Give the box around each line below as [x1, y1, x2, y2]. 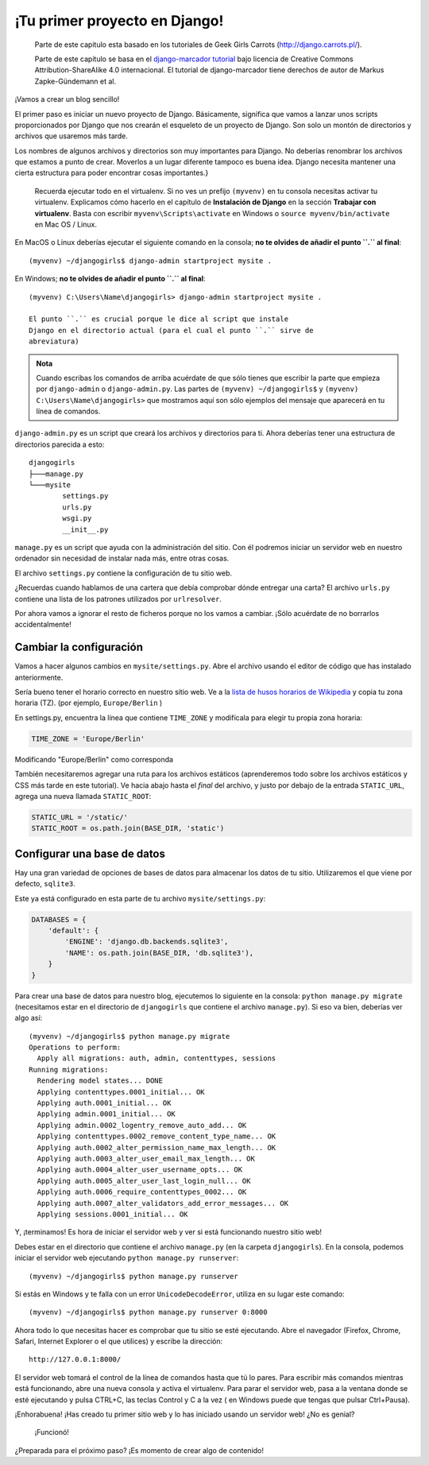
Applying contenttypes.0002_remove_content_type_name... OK [37, 1132, 276, 1141]
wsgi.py [62, 514, 92, 523]
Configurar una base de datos [14, 847, 166, 860]
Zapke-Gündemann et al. [34, 76, 117, 86]
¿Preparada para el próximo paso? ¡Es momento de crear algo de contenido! [14, 1445, 265, 1455]
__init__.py [62, 525, 109, 534]
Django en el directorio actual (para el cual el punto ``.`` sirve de [29, 326, 314, 335]
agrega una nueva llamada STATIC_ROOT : [14, 791, 152, 800]
